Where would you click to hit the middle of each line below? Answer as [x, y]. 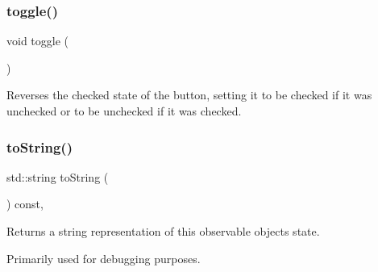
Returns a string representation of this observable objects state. [163, 231]
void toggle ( [37, 41]
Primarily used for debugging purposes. [104, 258]
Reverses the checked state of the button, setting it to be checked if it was [189, 95]
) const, [25, 204]
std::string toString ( [58, 176]
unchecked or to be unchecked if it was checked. [124, 111]
